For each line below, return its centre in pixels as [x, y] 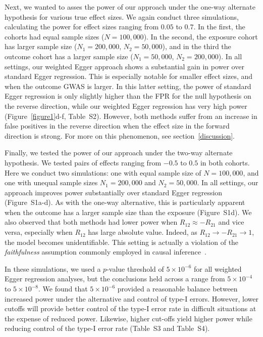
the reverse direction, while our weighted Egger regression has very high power [126, 106]
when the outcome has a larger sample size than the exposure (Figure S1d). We [128, 212]
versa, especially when [39, 232]
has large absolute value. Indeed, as [143, 232]
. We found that [63, 289]
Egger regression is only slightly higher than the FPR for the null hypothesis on [128, 96]
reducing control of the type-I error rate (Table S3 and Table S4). [107, 328]
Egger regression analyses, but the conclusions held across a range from [115, 279]
